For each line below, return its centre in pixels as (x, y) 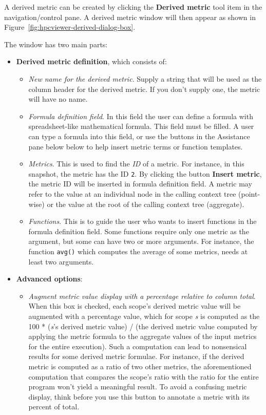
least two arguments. (61, 261)
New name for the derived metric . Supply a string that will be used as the (145, 78)
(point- (249, 193)
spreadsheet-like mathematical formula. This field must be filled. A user (141, 126)
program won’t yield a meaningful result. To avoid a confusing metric (138, 386)
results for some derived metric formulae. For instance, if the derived (136, 356)
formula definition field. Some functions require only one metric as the (139, 231)
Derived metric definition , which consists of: (91, 61)
